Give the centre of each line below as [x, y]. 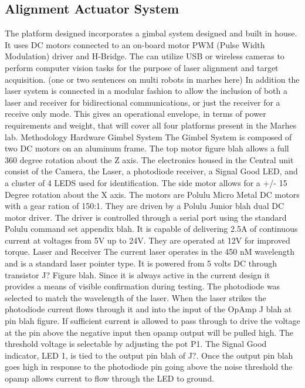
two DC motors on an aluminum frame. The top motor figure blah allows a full [147, 148]
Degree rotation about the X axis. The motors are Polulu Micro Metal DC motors [152, 194]
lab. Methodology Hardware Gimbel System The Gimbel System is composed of [148, 136]
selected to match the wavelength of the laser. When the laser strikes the [135, 297]
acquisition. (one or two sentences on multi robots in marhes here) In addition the [152, 79]
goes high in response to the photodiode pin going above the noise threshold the [149, 367]
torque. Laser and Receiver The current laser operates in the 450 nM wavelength [150, 252]
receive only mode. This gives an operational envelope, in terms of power [135, 114]
